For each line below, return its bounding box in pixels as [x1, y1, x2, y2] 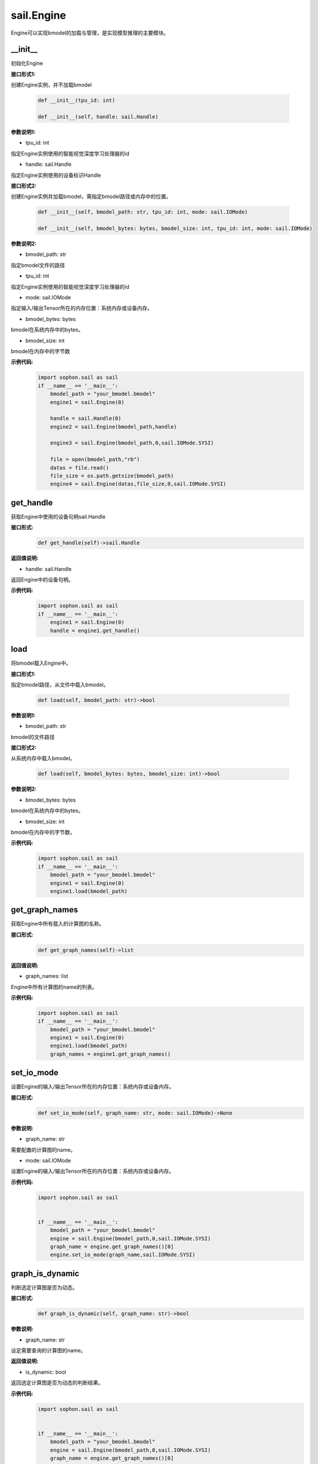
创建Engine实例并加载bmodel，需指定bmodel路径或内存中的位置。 [11, 193, 172, 200]
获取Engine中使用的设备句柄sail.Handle [11, 513, 105, 520]
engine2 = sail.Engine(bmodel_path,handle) [50, 423, 177, 430]
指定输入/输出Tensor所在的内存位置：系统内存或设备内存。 [11, 305, 153, 312]
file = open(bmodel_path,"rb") [50, 456, 140, 463]
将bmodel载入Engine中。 [11, 659, 71, 667]
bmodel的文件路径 [11, 733, 55, 740]
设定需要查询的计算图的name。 [11, 1347, 86, 1354]
